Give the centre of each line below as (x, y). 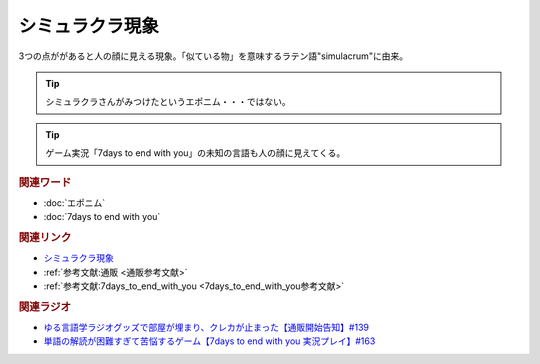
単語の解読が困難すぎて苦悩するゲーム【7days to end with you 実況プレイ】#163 (209, 341)
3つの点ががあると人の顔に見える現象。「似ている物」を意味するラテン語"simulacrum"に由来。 (213, 56)
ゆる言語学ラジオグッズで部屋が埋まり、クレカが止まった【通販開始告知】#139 (206, 327)
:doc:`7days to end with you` (102, 217)
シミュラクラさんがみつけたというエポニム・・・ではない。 (168, 102)
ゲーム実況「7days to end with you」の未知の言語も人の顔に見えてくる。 (195, 153)
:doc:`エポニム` (74, 202)
